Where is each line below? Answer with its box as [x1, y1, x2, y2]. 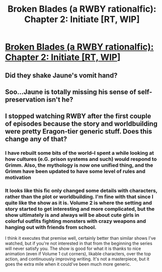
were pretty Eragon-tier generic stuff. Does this [5, 127, 152, 136]
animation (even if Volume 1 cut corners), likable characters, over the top [5, 250, 151, 256]
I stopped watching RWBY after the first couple [5, 112, 151, 120]
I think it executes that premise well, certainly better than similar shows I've [5, 235, 156, 241]
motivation [5, 174, 32, 181]
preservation [5, 95, 45, 104]
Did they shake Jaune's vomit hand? [5, 71, 118, 79]
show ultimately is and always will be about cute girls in [5, 212, 140, 219]
